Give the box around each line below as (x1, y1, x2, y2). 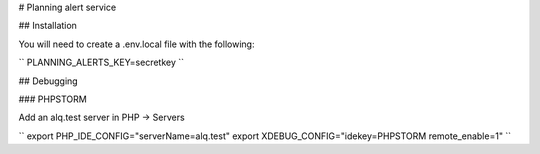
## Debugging (18, 75, 79, 87)
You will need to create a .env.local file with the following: (18, 38, 255, 50)
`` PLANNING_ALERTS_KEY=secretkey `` (18, 56, 185, 69)
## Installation (18, 20, 77, 32)
